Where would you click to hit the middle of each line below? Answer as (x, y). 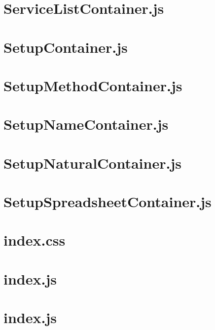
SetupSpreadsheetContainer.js (107, 202)
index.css (35, 240)
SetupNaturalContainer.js (92, 163)
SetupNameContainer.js (86, 124)
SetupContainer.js (66, 47)
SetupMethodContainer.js (93, 85)
